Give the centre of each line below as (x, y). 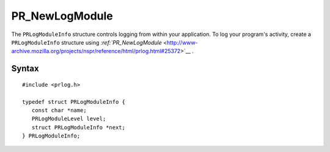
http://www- (182, 42)
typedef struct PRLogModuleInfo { (74, 102)
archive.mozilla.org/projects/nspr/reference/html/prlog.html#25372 (96, 51)
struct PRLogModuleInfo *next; (78, 127)
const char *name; (59, 110)
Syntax (25, 69)
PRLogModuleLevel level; (69, 119)
